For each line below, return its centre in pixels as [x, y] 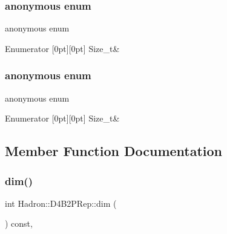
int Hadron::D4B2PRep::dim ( [61, 203]
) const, [19, 223]
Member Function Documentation [114, 151]
